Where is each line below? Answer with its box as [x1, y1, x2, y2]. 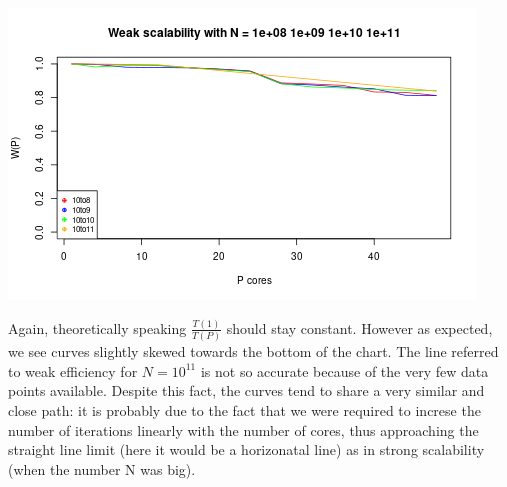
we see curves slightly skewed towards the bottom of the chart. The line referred [8, 341, 499, 362]
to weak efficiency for [8, 360, 138, 381]
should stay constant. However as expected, [226, 317, 493, 338]
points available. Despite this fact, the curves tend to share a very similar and [8, 380, 485, 401]
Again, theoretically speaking [8, 317, 187, 338]
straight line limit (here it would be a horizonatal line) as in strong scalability [8, 439, 485, 460]
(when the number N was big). [8, 458, 196, 479]
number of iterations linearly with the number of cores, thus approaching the [8, 419, 479, 440]
